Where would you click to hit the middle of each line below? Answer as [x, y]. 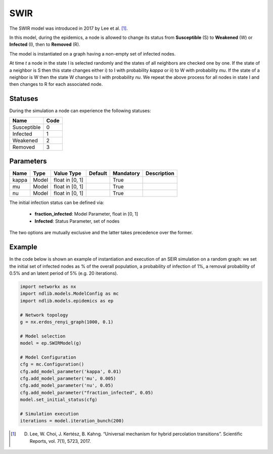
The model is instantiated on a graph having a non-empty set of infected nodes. [93, 54]
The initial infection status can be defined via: [57, 203]
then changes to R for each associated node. [56, 84]
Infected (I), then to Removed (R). [45, 44]
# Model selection [43, 336]
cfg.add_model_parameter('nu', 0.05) [67, 386]
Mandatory [126, 173]
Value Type [68, 173]
